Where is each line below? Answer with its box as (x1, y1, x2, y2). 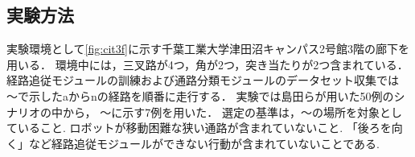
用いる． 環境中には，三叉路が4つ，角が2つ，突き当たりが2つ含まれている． (6, 56, 409, 72)
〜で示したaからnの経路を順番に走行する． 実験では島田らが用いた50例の (6, 87, 394, 104)
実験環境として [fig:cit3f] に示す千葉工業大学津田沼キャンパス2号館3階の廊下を (6, 40, 409, 57)
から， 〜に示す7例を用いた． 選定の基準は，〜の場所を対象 (62, 103, 380, 120)
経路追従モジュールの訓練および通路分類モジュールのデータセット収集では (6, 72, 400, 89)
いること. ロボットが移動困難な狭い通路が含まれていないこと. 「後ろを (17, 119, 392, 136)
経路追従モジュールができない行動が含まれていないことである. (51, 134, 380, 151)
